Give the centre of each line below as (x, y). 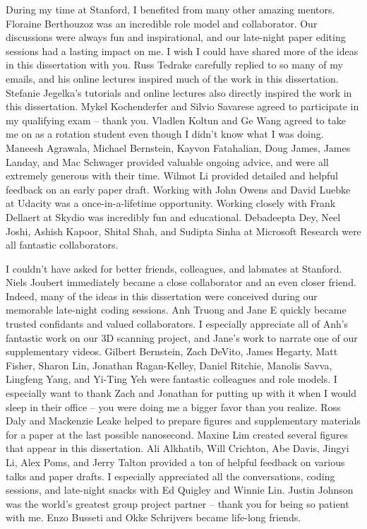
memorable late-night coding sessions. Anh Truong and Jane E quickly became (176, 310)
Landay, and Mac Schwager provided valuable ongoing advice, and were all (167, 161)
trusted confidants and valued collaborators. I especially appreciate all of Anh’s (177, 324)
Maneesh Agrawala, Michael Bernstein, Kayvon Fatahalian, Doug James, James (178, 147)
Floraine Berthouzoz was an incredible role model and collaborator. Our (162, 23)
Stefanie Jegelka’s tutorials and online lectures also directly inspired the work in (179, 92)
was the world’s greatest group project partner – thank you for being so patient (178, 503)
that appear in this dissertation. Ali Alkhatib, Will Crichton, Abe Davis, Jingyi (178, 448)
